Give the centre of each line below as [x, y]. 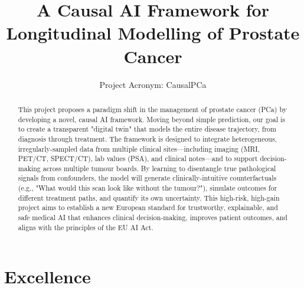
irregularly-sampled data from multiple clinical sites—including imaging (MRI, [139, 148]
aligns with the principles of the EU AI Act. [86, 227]
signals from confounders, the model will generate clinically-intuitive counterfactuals [147, 178]
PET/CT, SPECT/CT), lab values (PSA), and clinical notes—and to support [138, 158]
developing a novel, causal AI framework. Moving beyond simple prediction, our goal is [151, 119]
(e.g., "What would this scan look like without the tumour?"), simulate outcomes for [148, 188]
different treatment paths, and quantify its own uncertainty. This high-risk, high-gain [149, 197]
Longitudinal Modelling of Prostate [153, 33]
